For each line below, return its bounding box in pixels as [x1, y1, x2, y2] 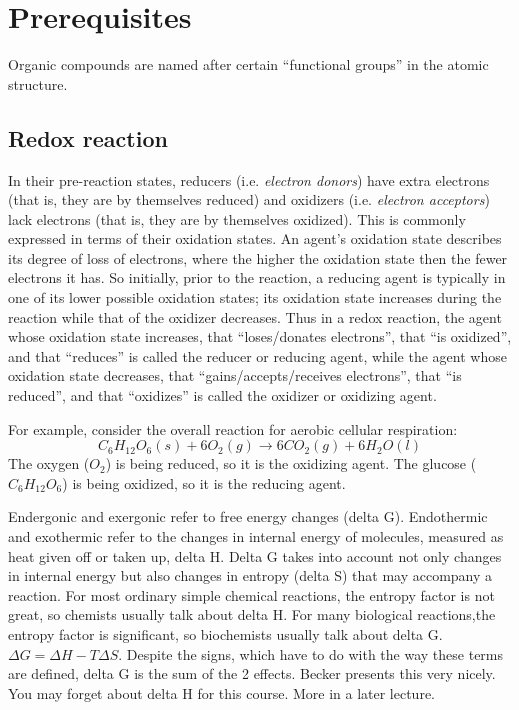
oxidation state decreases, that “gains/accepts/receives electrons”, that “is [8, 365, 462, 386]
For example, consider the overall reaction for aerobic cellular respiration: [8, 418, 458, 439]
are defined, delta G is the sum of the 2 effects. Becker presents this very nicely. [8, 663, 496, 684]
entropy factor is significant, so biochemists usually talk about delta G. [8, 623, 443, 644]
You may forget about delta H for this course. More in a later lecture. [8, 682, 435, 703]
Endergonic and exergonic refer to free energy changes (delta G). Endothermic [8, 506, 488, 527]
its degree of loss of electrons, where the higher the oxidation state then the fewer [8, 247, 508, 268]
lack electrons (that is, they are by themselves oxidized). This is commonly [8, 208, 466, 229]
